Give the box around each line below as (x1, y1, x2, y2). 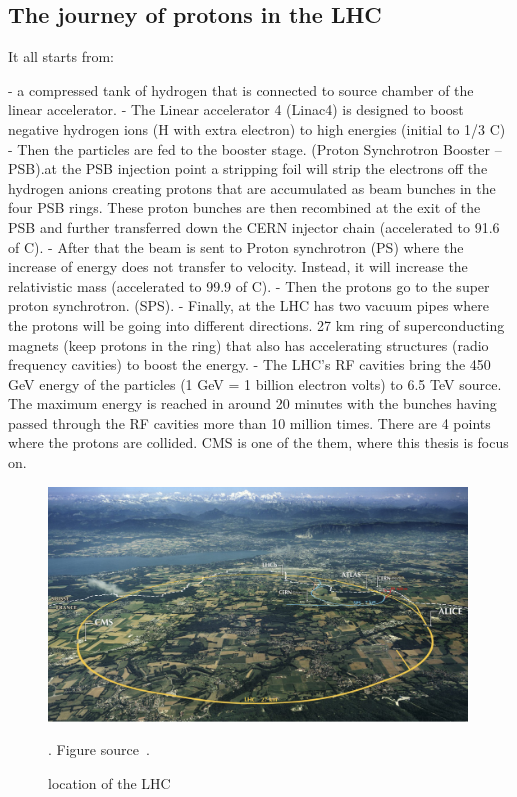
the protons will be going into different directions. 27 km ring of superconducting (8, 314, 505, 335)
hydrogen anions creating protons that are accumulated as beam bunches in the (8, 177, 496, 198)
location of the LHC (48, 772, 171, 793)
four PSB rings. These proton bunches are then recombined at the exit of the (8, 197, 481, 218)
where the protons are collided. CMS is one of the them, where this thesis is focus (8, 432, 509, 453)
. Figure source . (48, 739, 150, 760)
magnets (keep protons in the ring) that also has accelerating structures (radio (8, 334, 489, 355)
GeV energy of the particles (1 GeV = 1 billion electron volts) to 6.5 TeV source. (8, 373, 502, 394)
